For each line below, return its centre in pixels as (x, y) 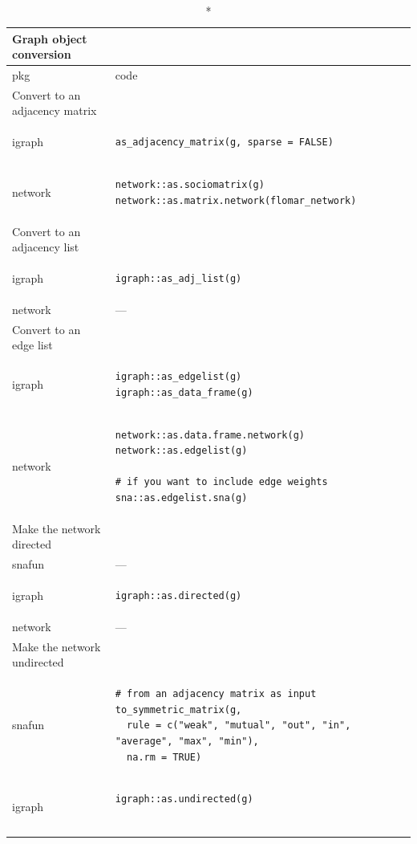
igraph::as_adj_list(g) (178, 279)
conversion (42, 54)
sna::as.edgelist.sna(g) (181, 497)
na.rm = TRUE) (164, 757)
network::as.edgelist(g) (181, 451)
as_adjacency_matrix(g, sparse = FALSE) (224, 143)
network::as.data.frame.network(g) (210, 435)
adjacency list (46, 247)
